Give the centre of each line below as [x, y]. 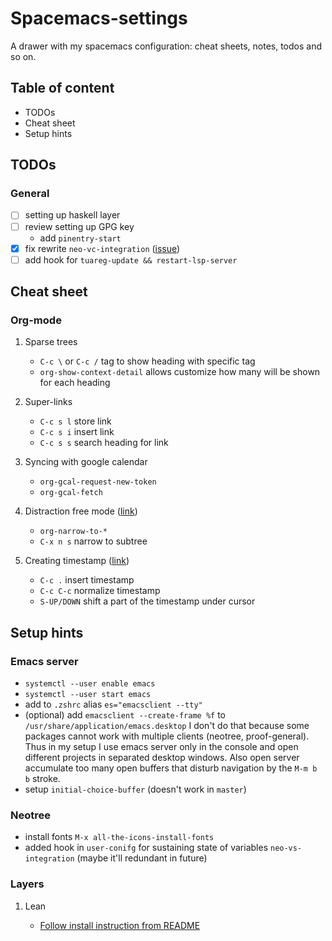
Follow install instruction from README [120, 925]
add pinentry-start [80, 238]
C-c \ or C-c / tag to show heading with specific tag [147, 361]
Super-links [48, 402]
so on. [23, 56]
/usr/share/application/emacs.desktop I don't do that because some [167, 726]
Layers [27, 884]
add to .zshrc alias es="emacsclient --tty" [113, 704]
